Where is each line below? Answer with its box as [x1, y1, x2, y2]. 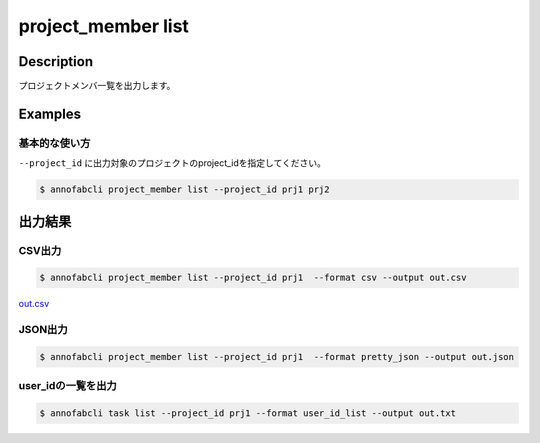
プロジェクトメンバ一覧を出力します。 [18, 80, 176, 92]
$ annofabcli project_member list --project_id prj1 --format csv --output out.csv [39, 272, 467, 284]
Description [18, 53, 94, 70]
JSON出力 [18, 323, 69, 337]
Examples [18, 105, 82, 122]
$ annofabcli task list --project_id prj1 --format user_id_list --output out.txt [39, 408, 457, 419]
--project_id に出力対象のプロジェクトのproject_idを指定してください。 [18, 157, 327, 169]
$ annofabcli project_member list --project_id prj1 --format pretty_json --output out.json [39, 351, 515, 362]
